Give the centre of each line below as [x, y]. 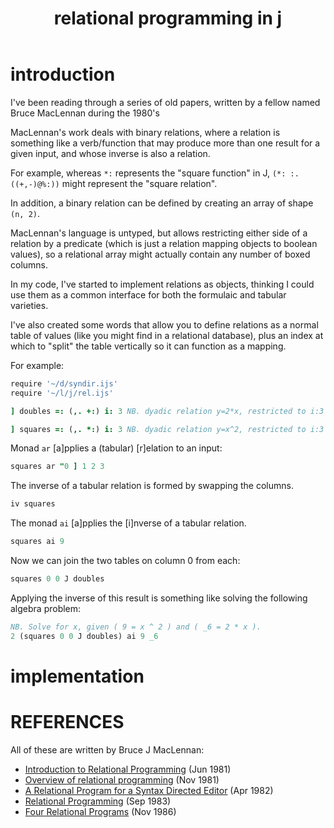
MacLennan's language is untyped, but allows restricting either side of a [159, 233]
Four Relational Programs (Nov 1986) [100, 811]
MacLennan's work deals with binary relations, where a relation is [145, 132]
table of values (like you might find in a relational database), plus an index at [167, 335]
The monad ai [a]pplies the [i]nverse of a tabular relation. [128, 523]
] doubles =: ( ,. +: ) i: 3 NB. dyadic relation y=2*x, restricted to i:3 [167, 411]
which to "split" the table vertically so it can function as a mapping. [148, 346]
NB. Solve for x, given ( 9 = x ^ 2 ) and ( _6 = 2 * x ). [136, 627]
